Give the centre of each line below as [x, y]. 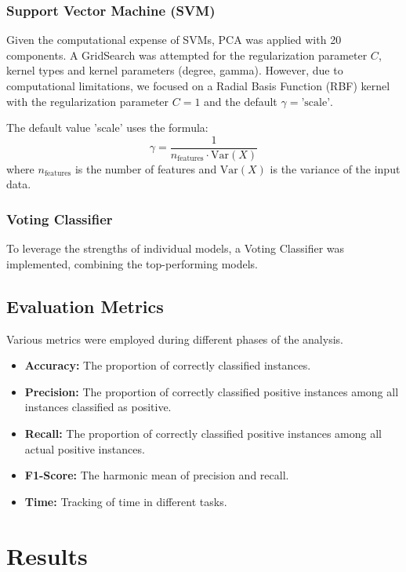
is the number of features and [146, 168]
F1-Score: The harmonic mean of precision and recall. [157, 475]
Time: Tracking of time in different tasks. [126, 501]
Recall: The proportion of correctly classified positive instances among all [203, 434]
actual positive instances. [85, 448]
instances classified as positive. [98, 407]
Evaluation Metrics [85, 306]
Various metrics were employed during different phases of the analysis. [175, 339]
